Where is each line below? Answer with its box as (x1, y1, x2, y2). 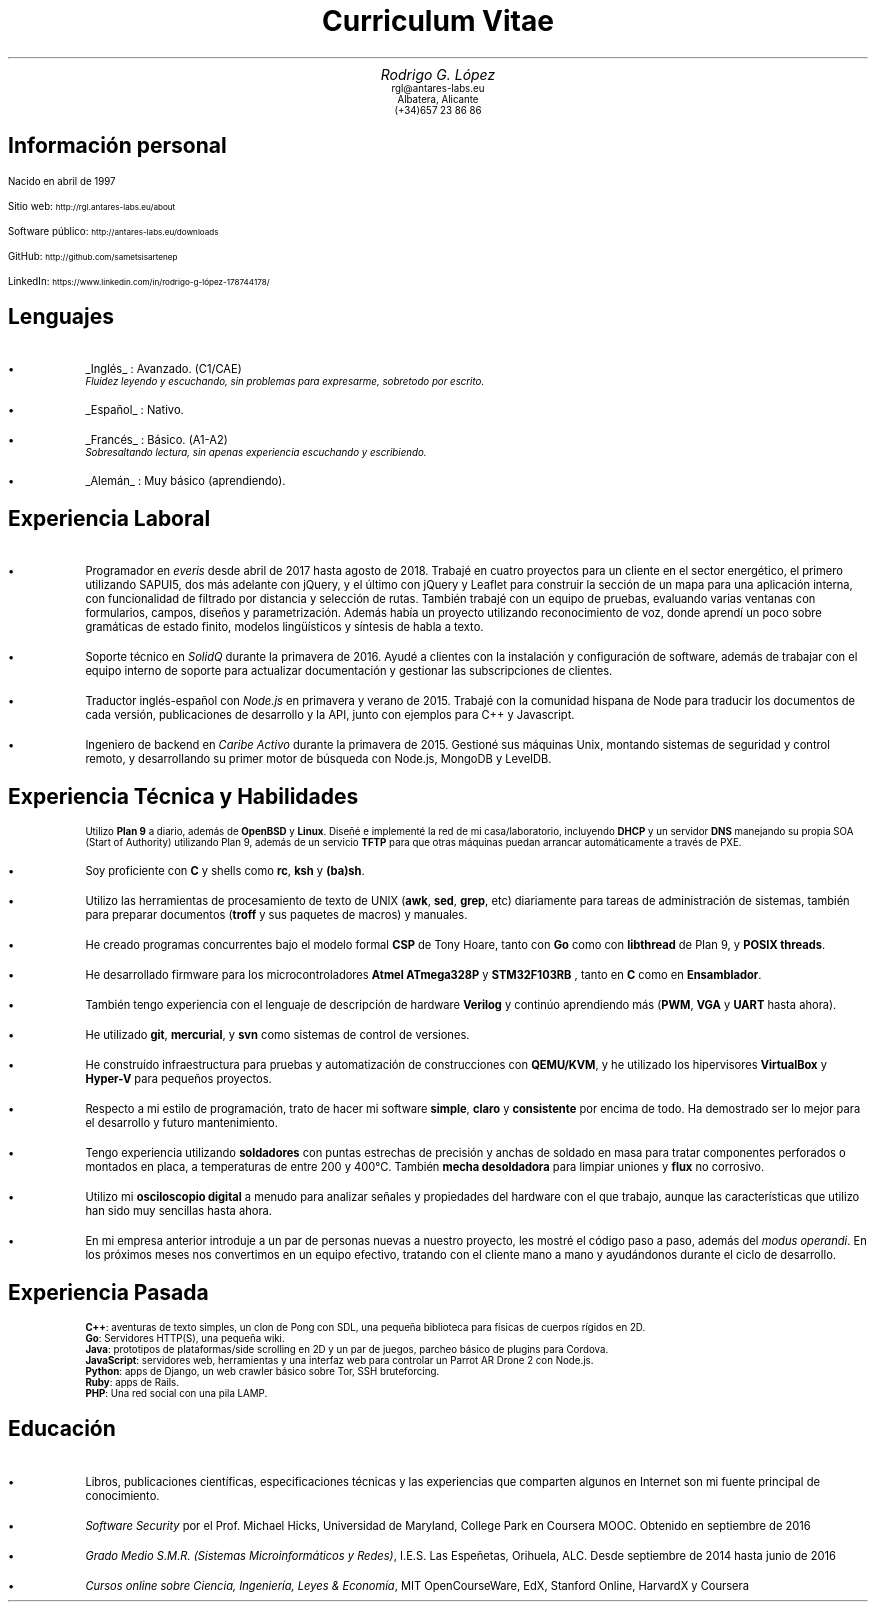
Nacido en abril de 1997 (8, 175, 116, 187)
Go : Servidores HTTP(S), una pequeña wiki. (85, 1332, 285, 1344)
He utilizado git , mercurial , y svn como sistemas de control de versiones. (85, 1028, 470, 1043)
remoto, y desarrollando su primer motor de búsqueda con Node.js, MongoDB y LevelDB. (85, 752, 552, 767)
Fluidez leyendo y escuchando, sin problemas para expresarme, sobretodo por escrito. (85, 376, 485, 388)
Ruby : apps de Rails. (85, 1376, 180, 1388)
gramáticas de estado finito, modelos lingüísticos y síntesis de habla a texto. (85, 620, 484, 635)
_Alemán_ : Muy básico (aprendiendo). (85, 474, 286, 489)
